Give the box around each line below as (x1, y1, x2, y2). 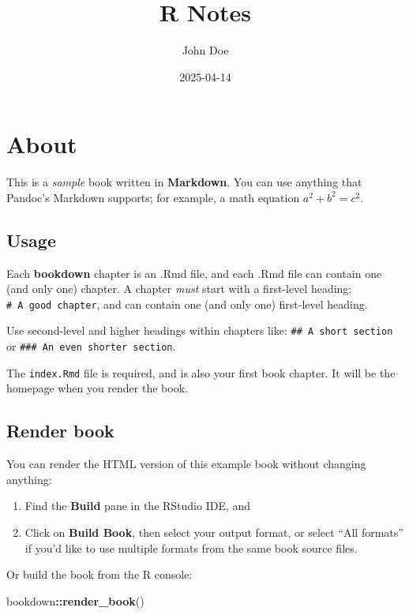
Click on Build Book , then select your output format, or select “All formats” (24, 524, 403, 541)
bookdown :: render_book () (6, 592, 144, 609)
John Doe (182, 42, 229, 58)
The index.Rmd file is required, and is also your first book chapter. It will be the (6, 364, 396, 381)
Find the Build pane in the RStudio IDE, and (24, 497, 251, 514)
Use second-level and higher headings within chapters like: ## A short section (6, 322, 393, 339)
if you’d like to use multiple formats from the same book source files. (24, 539, 358, 556)
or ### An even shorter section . (6, 338, 176, 354)
